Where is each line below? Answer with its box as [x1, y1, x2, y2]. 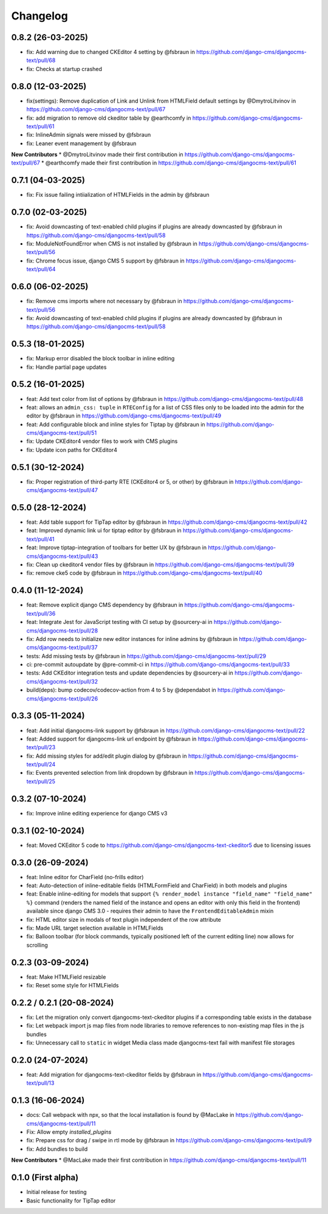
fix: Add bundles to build [26, 1145, 88, 1153]
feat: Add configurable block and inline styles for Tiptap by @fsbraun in [26, 420, 206, 428]
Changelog [11, 9, 68, 22]
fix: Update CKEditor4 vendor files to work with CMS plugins [26, 437, 178, 445]
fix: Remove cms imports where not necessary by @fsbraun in [26, 298, 182, 305]
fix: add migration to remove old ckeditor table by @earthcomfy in [26, 114, 191, 122]
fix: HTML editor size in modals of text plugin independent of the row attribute [26, 916, 222, 923]
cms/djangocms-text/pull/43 [26, 552, 98, 560]
